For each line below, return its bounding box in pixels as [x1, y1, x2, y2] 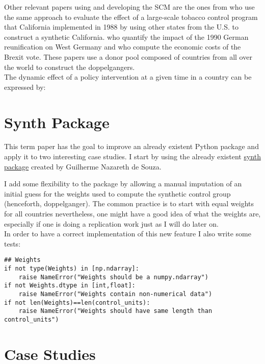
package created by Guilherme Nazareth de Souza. [4, 161, 162, 172]
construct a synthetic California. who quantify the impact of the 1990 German [4, 31, 249, 42]
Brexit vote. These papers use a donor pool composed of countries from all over [4, 51, 252, 62]
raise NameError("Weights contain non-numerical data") [18, 290, 213, 298]
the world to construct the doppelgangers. [4, 61, 135, 72]
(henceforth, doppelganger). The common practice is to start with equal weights [4, 198, 254, 209]
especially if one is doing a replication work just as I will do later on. [4, 218, 219, 229]
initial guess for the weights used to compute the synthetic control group [4, 188, 231, 199]
